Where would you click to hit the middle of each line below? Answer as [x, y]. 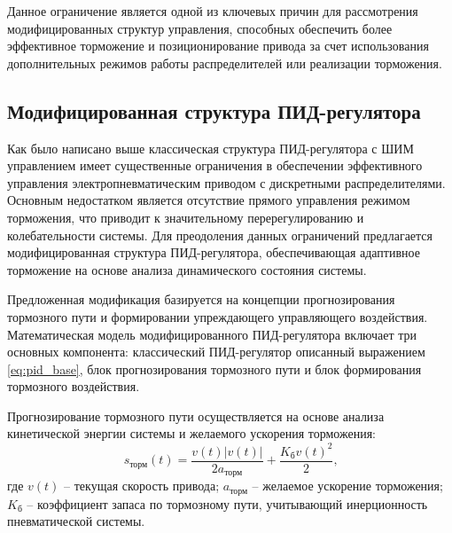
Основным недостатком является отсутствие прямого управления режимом [209, 200]
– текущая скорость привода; [142, 486]
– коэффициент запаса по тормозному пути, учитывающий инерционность [227, 503]
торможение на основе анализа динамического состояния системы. [187, 269]
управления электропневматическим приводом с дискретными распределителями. [226, 182]
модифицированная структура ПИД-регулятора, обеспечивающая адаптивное [214, 252]
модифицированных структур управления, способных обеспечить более [200, 28]
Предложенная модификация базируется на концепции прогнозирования [201, 299]
